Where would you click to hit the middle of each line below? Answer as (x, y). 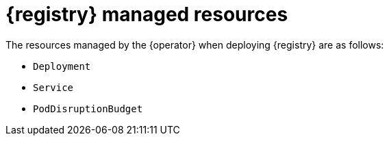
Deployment (62, 66)
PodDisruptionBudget (88, 108)
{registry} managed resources (147, 14)
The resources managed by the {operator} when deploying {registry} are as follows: (195, 44)
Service (53, 87)
